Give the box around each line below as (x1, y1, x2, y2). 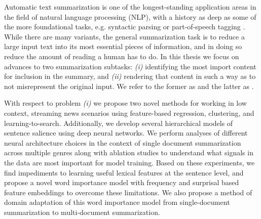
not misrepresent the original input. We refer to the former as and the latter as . (4, 80, 254, 91)
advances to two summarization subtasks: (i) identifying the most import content (4, 61, 256, 71)
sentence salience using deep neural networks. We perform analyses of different (4, 127, 248, 138)
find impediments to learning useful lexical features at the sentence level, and (4, 167, 244, 178)
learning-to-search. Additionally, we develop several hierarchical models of (4, 117, 233, 128)
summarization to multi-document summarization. (4, 206, 160, 217)
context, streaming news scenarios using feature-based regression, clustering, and (4, 107, 254, 118)
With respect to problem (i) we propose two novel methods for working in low (4, 98, 247, 108)
